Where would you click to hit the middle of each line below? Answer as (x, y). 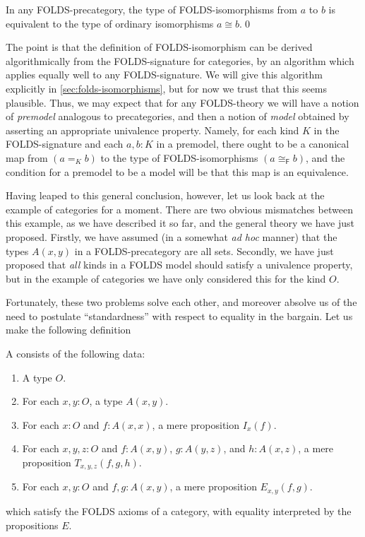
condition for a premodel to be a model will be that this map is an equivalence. (177, 171)
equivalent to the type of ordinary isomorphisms (110, 23)
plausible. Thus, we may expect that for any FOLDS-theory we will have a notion (182, 102)
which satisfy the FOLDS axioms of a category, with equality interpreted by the (179, 511)
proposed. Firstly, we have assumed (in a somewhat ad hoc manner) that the (172, 236)
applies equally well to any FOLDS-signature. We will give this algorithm (164, 75)
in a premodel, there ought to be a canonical (253, 144)
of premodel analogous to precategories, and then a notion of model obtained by (178, 116)
